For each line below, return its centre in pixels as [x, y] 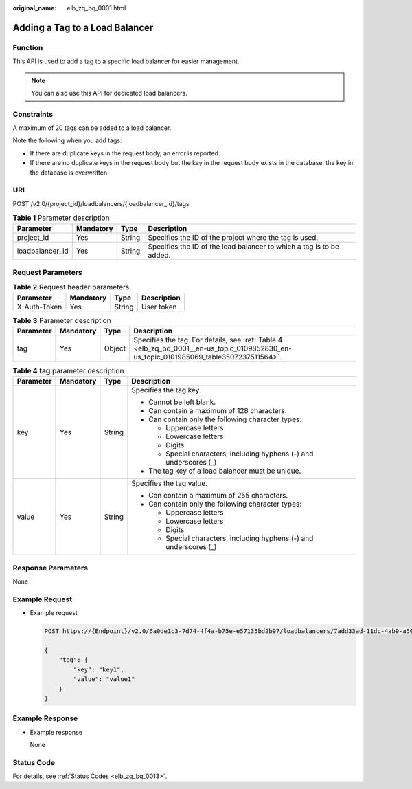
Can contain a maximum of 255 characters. [218, 496]
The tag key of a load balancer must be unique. [225, 471]
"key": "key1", [99, 669]
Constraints [33, 114]
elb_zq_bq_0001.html [96, 8]
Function [28, 47]
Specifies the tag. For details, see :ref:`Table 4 [208, 340]
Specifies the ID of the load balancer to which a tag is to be [244, 246]
